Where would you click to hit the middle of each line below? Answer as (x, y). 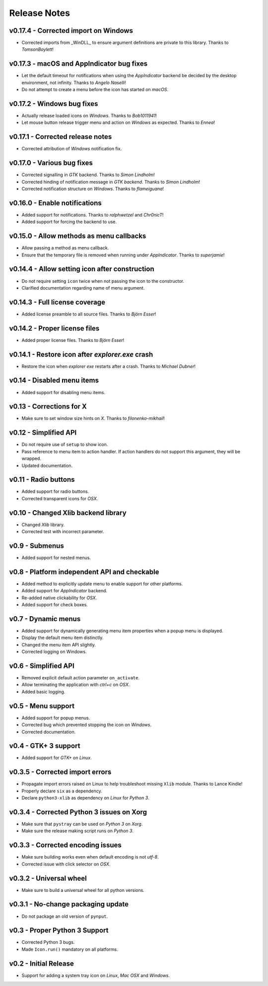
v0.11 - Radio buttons (42, 480)
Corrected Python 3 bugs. (48, 942)
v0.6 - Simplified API (42, 666)
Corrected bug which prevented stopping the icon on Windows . (86, 725)
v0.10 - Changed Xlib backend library (68, 513)
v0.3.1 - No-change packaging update (69, 904)
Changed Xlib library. (43, 525)
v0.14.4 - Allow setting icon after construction (82, 269)
